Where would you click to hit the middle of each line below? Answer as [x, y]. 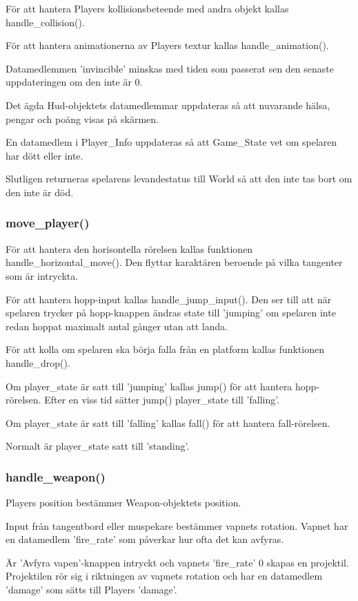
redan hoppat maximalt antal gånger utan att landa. [117, 326]
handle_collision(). [45, 22]
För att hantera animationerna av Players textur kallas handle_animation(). [167, 45]
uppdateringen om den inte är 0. [74, 82]
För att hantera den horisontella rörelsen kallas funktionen [129, 248]
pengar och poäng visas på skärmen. [82, 118]
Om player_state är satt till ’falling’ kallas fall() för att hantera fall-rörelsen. [168, 422]
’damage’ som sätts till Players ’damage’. [91, 590]
